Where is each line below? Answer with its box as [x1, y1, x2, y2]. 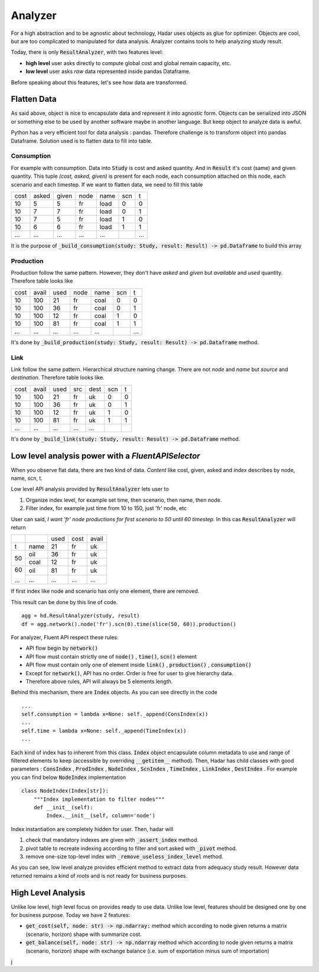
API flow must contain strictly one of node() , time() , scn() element [25, 653, 197, 660]
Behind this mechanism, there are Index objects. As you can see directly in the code [11, 689, 218, 696]
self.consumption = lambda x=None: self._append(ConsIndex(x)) [21, 711, 209, 718]
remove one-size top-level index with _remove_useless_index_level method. [25, 853, 224, 860]
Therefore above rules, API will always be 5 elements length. [25, 678, 173, 685]
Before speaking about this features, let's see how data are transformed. [11, 79, 188, 86]
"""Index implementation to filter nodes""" [33, 795, 165, 803]
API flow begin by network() [25, 644, 99, 652]
